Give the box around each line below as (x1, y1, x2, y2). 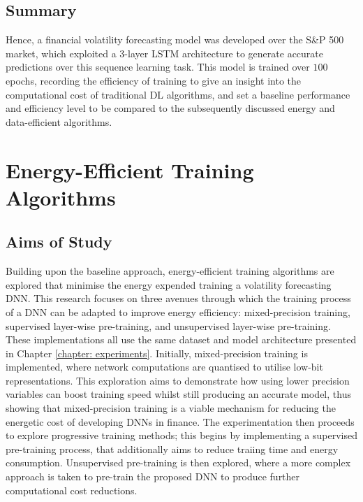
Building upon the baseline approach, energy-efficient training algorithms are (6, 264, 334, 278)
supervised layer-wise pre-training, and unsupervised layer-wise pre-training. (6, 318, 331, 333)
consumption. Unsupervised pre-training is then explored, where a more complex (6, 455, 351, 470)
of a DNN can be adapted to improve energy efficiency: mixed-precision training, (6, 304, 350, 319)
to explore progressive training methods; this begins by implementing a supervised (6, 428, 357, 443)
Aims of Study (6, 231, 112, 252)
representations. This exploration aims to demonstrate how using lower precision (6, 373, 350, 387)
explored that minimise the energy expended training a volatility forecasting (6, 277, 332, 292)
